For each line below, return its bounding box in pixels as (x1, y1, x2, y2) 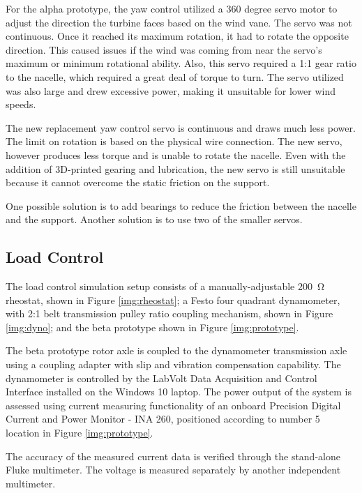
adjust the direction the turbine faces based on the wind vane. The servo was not (6, 15, 352, 29)
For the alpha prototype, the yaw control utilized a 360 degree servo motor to (6, 1, 338, 15)
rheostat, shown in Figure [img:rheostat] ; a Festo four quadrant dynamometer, (6, 292, 340, 307)
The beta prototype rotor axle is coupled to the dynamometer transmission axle (6, 343, 347, 358)
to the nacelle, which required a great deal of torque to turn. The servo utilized (6, 69, 344, 84)
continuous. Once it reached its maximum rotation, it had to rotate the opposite (6, 29, 349, 43)
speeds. (6, 97, 36, 112)
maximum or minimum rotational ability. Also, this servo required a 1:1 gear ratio (6, 56, 356, 70)
